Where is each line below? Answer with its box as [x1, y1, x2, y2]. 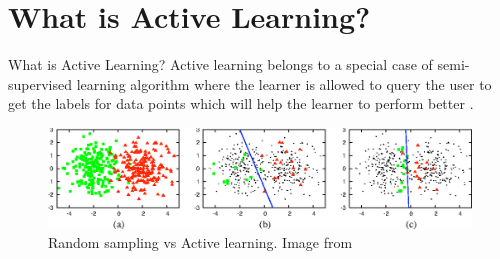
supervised [8, 73, 72, 94]
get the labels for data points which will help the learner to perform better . [8, 93, 474, 114]
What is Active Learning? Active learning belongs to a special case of [8, 54, 433, 75]
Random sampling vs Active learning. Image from [48, 232, 353, 253]
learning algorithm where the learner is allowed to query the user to [76, 73, 492, 94]
